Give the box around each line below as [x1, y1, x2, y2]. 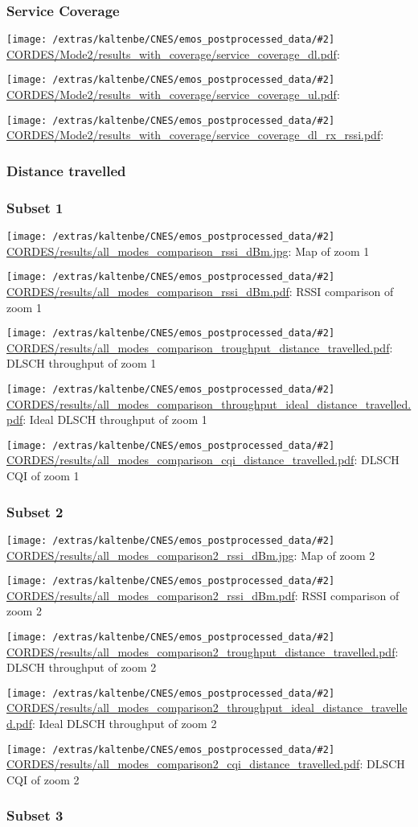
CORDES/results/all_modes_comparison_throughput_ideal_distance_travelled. [6, 395, 412, 412]
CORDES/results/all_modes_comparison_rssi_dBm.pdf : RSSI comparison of [6, 282, 394, 299]
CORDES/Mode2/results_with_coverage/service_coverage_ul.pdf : [6, 86, 340, 103]
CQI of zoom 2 [6, 771, 80, 788]
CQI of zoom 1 [6, 467, 80, 484]
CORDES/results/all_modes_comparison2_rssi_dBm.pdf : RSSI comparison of [6, 586, 400, 603]
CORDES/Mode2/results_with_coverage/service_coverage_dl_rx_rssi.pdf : [6, 126, 384, 143]
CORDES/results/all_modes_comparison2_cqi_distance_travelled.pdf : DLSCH [6, 755, 405, 772]
